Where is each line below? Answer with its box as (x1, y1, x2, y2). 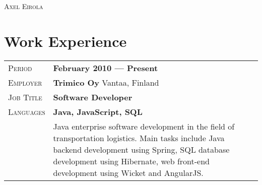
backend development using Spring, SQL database (53, 143, 230, 155)
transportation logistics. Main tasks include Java (53, 132, 225, 144)
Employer (8, 76, 42, 88)
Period (8, 61, 32, 74)
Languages (8, 105, 45, 117)
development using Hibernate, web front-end (53, 155, 210, 167)
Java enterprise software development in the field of (53, 120, 235, 132)
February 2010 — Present (53, 61, 158, 74)
